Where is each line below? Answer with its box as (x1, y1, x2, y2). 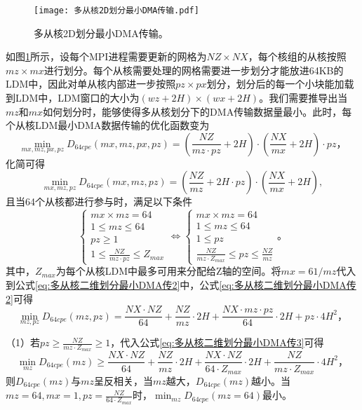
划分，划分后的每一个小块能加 (206, 76, 344, 91)
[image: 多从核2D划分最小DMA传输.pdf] (34, 6, 199, 15)
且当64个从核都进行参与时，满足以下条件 (6, 194, 192, 209)
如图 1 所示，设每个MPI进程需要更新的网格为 (6, 49, 207, 64)
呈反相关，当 (94, 373, 154, 388)
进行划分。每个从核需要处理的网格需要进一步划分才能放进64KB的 (43, 62, 344, 77)
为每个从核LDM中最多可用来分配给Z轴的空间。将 (55, 264, 281, 278)
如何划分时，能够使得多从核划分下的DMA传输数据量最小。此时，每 (43, 104, 352, 118)
